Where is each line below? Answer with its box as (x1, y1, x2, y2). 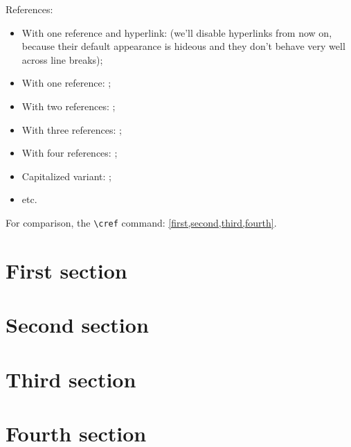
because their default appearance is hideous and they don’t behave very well (21, 39, 345, 53)
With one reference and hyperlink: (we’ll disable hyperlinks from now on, (21, 25, 332, 40)
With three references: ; (21, 122, 122, 137)
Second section (6, 310, 149, 339)
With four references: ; (21, 146, 118, 160)
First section (6, 256, 127, 284)
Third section (6, 365, 136, 393)
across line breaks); (21, 52, 103, 67)
